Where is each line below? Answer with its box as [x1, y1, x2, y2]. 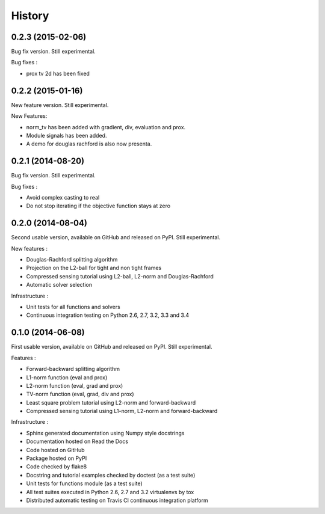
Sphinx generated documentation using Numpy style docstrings [26, 429, 185, 436]
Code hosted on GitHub [26, 446, 85, 453]
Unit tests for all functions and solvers [26, 304, 120, 311]
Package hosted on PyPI [26, 454, 87, 462]
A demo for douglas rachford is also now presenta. [26, 140, 152, 147]
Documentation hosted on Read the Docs [26, 438, 129, 445]
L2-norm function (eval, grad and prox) [26, 382, 123, 389]
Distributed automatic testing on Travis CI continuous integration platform [26, 497, 209, 504]
